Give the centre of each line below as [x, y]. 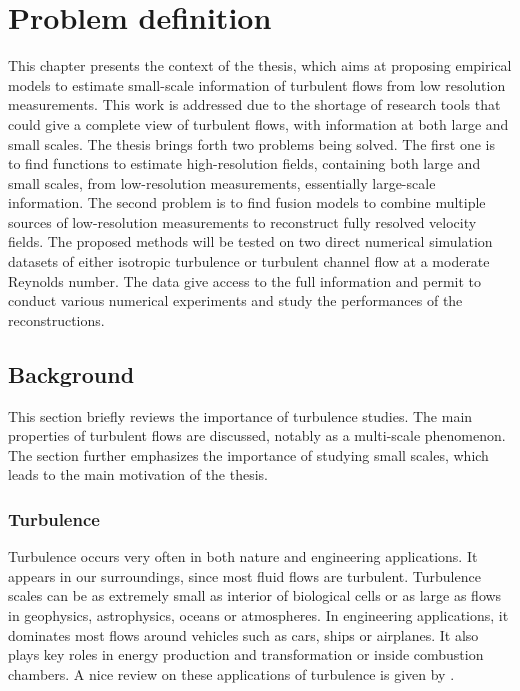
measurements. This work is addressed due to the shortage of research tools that [254, 104]
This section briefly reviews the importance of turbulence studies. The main [240, 415]
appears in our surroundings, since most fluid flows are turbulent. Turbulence [244, 575]
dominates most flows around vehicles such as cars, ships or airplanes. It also [243, 634]
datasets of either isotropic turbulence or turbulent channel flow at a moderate [249, 261]
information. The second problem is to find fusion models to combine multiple [247, 202]
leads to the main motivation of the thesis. [138, 474]
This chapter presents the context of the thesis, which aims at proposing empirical [260, 65]
